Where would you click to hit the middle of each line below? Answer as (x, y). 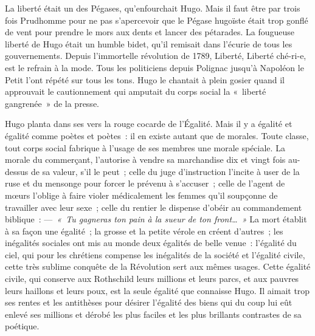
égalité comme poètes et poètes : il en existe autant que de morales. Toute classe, (157, 135)
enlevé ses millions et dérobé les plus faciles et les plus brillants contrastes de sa (153, 314)
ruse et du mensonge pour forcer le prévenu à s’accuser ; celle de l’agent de (145, 183)
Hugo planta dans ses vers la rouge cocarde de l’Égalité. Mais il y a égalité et (149, 124)
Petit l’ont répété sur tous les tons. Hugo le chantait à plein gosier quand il (145, 79)
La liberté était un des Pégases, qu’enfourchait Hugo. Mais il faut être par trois (153, 8)
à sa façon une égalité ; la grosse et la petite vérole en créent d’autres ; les (144, 231)
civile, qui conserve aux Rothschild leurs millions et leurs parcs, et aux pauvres (152, 279)
